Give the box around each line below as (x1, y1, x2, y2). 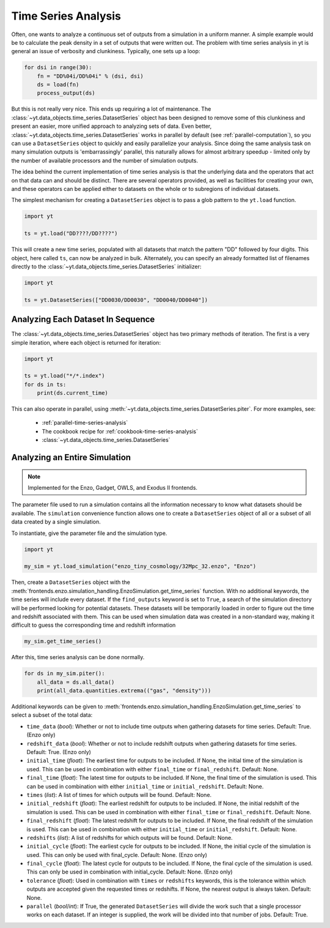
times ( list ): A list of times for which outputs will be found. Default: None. (26, 791, 212, 798)
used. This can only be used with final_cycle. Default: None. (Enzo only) (26, 851, 208, 858)
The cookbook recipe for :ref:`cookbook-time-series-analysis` (42, 427, 198, 435)
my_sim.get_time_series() (24, 638, 102, 645)
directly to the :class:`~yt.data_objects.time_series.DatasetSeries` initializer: (11, 263, 202, 270)
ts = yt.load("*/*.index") (24, 372, 105, 380)
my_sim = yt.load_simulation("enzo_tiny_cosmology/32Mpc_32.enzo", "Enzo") (24, 563, 257, 570)
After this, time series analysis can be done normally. (11, 654, 145, 661)
